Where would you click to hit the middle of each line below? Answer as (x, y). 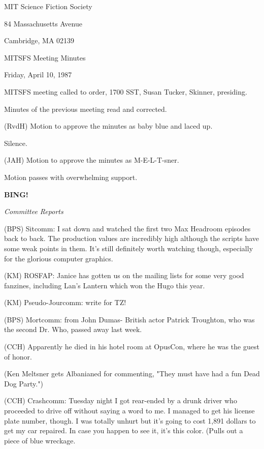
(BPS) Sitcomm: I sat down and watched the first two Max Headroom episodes (127, 228)
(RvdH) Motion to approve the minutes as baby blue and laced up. (108, 126)
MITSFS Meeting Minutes (45, 57)
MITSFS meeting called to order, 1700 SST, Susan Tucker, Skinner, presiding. (126, 91)
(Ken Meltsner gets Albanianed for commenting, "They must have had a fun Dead (132, 373)
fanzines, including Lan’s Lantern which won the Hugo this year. (105, 285)
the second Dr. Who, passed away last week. (73, 329)
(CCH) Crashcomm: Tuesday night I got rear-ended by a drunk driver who (121, 400)
